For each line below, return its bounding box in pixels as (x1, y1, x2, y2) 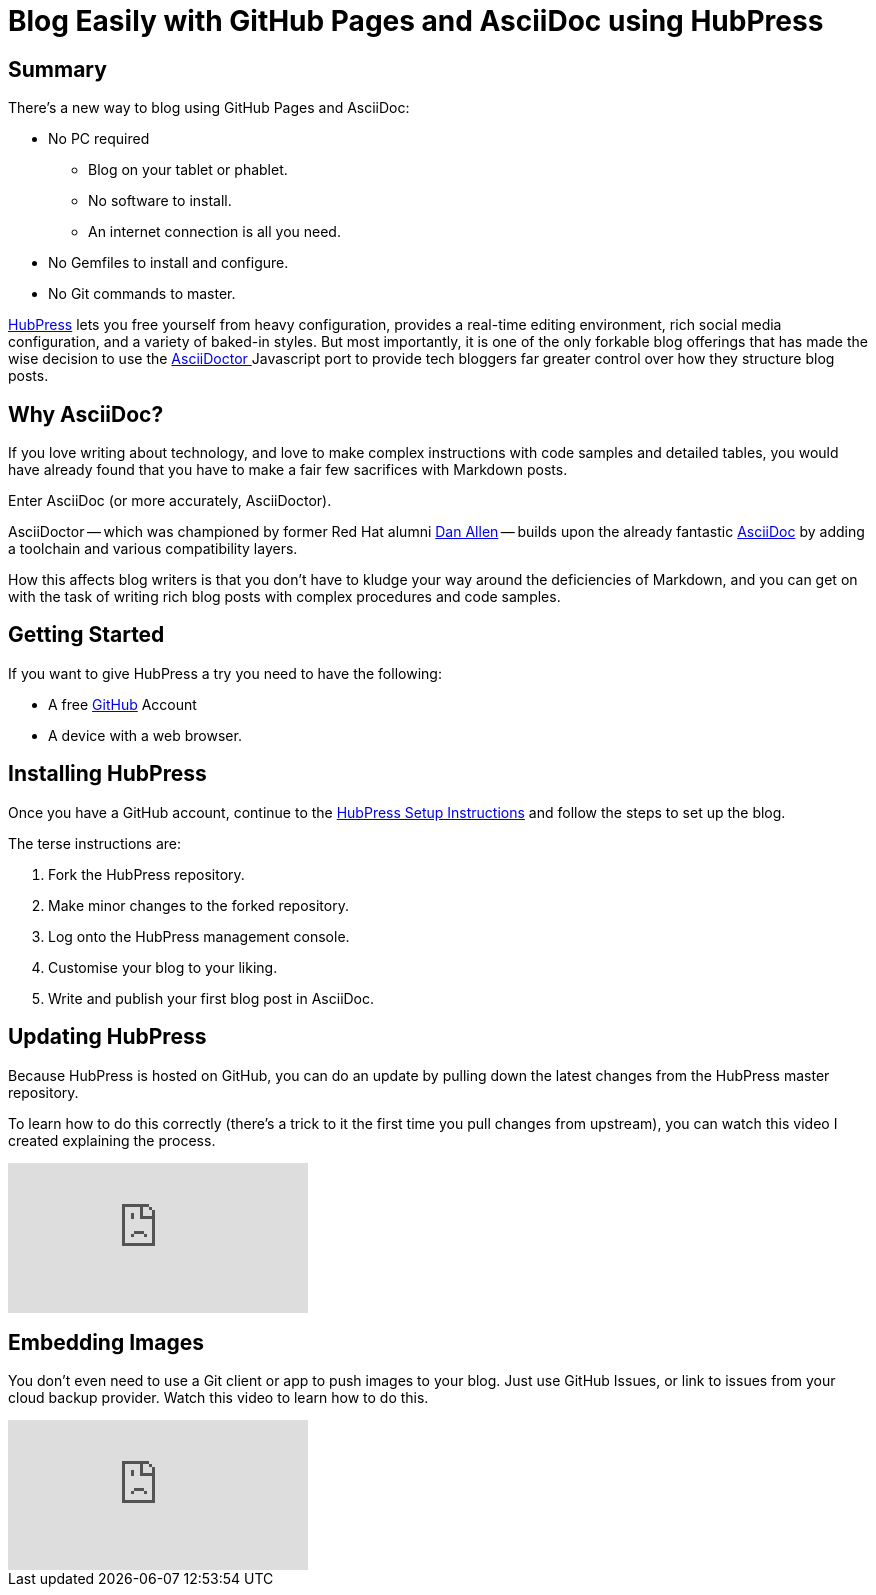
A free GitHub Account (48, 695, 197, 713)
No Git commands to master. (48, 285, 236, 303)
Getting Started (8, 622, 165, 648)
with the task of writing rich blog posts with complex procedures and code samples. (8, 588, 561, 606)
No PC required (48, 130, 150, 148)
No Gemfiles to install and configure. (48, 254, 289, 272)
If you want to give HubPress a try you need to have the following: (8, 664, 442, 682)
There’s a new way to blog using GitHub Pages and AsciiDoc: (8, 99, 410, 117)
